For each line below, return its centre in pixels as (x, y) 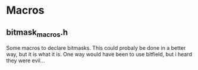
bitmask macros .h (37, 33)
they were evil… (26, 61)
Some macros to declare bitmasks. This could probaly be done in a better (96, 48)
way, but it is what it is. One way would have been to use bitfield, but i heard (99, 55)
